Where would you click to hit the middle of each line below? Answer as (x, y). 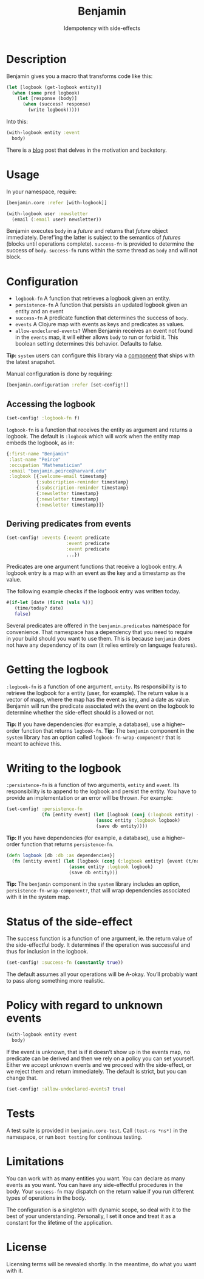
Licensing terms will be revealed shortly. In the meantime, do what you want (101, 1264)
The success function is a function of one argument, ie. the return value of (99, 939)
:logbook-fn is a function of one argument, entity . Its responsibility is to (97, 686)
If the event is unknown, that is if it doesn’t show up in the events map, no (98, 1052)
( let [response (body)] (47, 99)
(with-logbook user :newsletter (47, 214)
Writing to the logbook (64, 768)
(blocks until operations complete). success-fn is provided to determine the (100, 244)
